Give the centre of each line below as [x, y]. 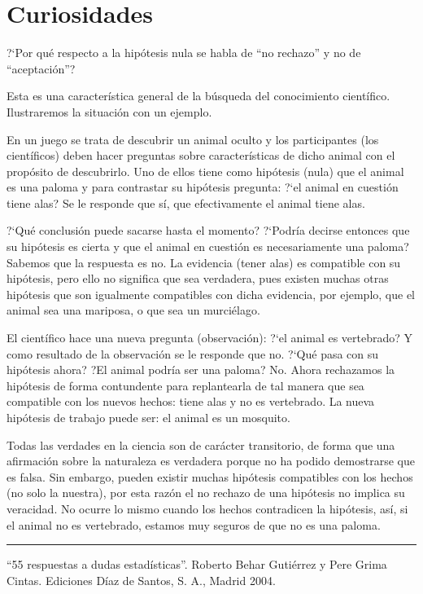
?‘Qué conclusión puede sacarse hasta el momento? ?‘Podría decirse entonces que [208, 230]
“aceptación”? [41, 68]
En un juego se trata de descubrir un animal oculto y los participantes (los [193, 139]
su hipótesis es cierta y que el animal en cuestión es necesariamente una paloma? [208, 246]
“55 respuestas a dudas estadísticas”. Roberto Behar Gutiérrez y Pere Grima [197, 564]
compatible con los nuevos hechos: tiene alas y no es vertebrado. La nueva [191, 401]
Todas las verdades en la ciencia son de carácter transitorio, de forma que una [201, 444]
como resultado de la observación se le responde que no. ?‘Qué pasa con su [193, 353]
